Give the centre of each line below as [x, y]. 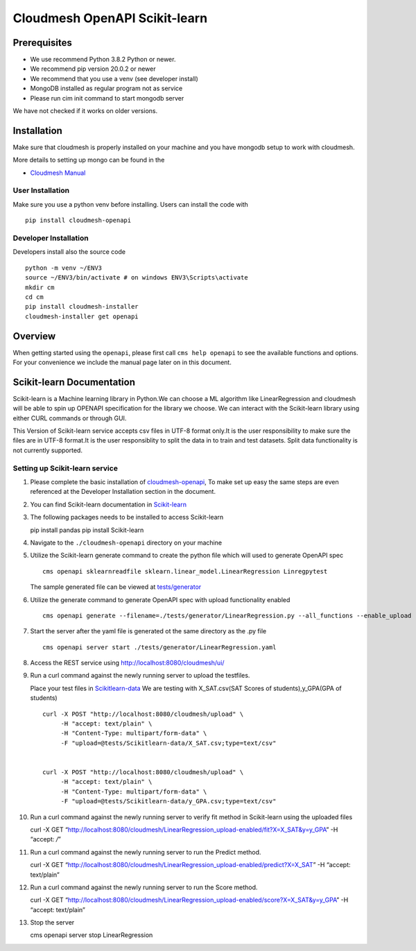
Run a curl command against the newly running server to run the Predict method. [146, 852]
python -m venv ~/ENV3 [64, 268]
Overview [34, 336]
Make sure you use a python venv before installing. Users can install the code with [131, 204]
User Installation [41, 191]
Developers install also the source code [69, 252]
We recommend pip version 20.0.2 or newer [93, 69]
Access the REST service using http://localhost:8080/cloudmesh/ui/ [127, 663]
